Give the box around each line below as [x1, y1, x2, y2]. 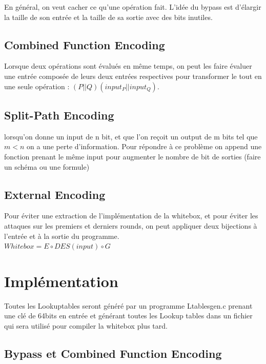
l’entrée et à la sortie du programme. [4, 230, 119, 241]
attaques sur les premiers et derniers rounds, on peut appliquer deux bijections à [4, 220, 257, 231]
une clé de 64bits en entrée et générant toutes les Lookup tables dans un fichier [4, 310, 253, 321]
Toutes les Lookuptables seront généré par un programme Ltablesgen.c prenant [4, 300, 253, 311]
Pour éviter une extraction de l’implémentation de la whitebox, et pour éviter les [4, 210, 258, 221]
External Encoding [4, 186, 106, 202]
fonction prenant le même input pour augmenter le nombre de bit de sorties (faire [4, 151, 261, 161]
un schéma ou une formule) [4, 161, 90, 172]
